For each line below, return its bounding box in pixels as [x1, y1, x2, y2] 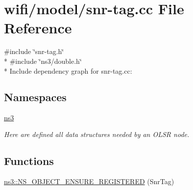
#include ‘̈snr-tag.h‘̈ [4, 46, 64, 56]
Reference [4, 18, 72, 38]
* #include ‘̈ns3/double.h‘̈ [4, 55, 82, 66]
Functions [4, 153, 54, 168]
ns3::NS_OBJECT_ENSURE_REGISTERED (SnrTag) [4, 176, 174, 186]
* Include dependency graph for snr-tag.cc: [4, 65, 132, 76]
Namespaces [4, 89, 67, 105]
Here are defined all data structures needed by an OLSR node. [4, 129, 190, 139]
